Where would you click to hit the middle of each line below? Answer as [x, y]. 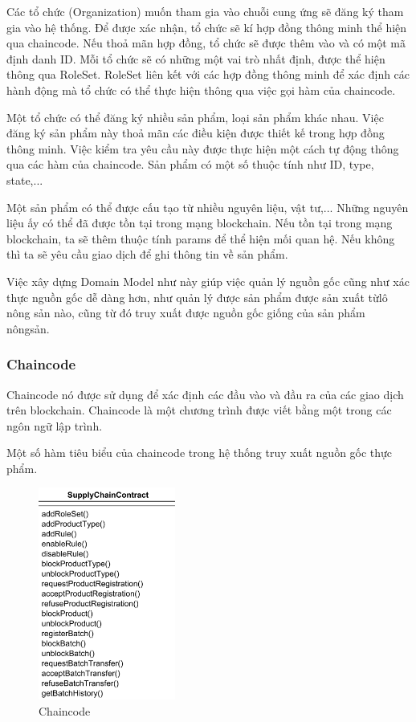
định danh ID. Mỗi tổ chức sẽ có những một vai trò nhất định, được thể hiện [196, 58]
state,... [25, 179]
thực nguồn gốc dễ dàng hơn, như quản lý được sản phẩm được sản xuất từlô [197, 297]
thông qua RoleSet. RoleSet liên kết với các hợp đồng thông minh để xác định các [208, 74]
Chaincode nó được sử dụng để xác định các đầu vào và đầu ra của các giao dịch [205, 394]
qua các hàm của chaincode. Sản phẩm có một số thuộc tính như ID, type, [190, 164]
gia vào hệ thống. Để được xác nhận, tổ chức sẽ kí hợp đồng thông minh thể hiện [207, 27]
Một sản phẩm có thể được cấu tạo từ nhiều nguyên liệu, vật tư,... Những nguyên [208, 207]
